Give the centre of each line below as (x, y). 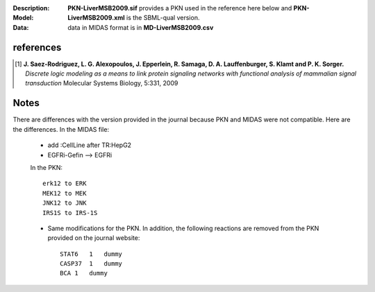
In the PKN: (46, 167)
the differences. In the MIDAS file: (61, 129)
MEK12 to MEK (65, 193)
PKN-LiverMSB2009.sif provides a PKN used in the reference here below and (180, 8)
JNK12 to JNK (65, 203)
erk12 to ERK (65, 183)
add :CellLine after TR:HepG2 (90, 145)
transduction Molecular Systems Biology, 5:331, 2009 (102, 83)
